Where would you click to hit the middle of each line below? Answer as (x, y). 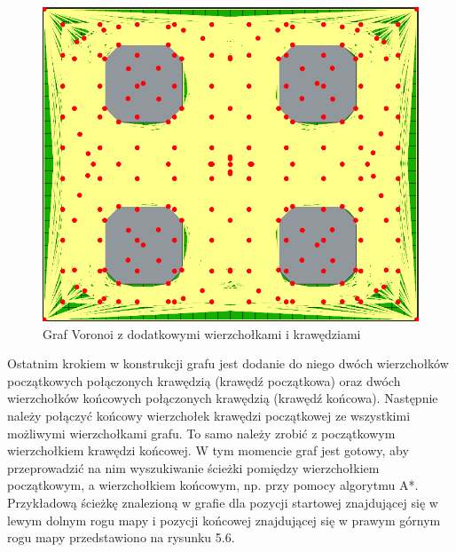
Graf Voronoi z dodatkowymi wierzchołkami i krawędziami (202, 333)
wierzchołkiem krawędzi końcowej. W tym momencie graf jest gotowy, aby (208, 450)
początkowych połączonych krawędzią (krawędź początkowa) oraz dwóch (204, 380)
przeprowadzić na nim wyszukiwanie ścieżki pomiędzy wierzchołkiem (193, 467)
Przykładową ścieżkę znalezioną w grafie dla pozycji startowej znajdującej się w (223, 502)
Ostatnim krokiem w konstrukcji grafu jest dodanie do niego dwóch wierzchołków (228, 363)
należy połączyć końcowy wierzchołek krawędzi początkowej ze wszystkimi (209, 415)
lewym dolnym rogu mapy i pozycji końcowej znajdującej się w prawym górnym (224, 520)
